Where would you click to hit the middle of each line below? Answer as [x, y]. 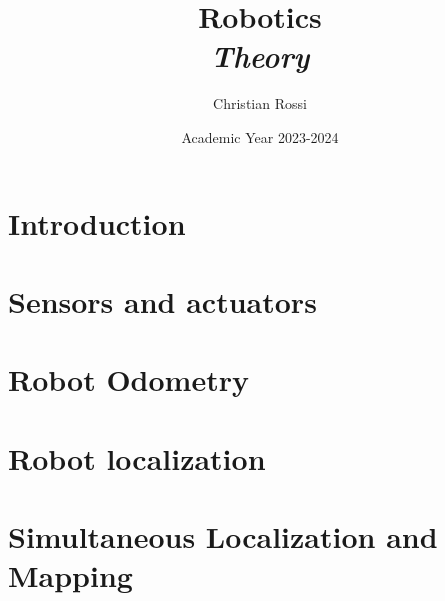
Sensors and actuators [162, 300]
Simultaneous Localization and [223, 536]
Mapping [70, 575]
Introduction [97, 222]
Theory [260, 56]
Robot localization [137, 457]
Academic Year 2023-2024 [260, 136]
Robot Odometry [128, 379]
